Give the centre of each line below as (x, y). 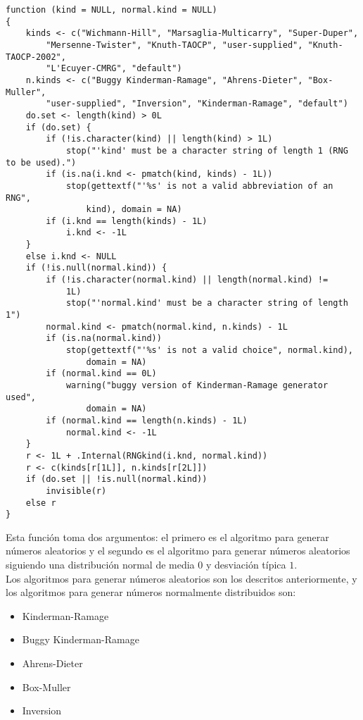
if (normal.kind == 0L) (101, 374)
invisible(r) (76, 491)
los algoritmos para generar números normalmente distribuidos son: (151, 592)
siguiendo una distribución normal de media (100, 565)
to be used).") (41, 162)
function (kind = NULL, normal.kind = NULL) (112, 10)
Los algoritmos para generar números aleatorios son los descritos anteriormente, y (181, 578)
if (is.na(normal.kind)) (104, 339)
